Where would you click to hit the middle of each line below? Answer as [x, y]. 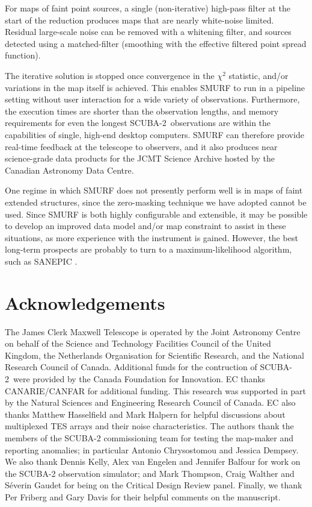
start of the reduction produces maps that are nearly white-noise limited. [139, 20]
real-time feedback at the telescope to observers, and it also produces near [141, 146]
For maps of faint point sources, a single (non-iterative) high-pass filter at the [148, 8]
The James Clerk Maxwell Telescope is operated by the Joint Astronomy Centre [153, 331]
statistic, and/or [258, 75]
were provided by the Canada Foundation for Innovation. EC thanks [139, 378]
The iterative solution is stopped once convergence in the [110, 75]
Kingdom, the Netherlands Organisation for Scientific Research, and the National [155, 355]
